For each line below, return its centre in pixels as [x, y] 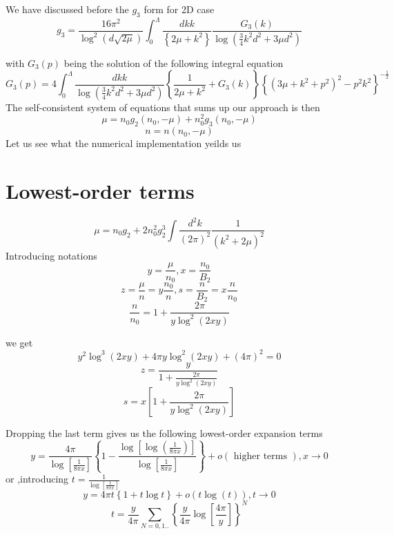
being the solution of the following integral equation [174, 62]
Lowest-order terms [100, 191]
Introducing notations [51, 255]
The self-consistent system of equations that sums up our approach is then [163, 107]
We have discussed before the [67, 9]
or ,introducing [37, 479]
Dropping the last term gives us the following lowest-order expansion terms [164, 433]
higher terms [260, 456]
